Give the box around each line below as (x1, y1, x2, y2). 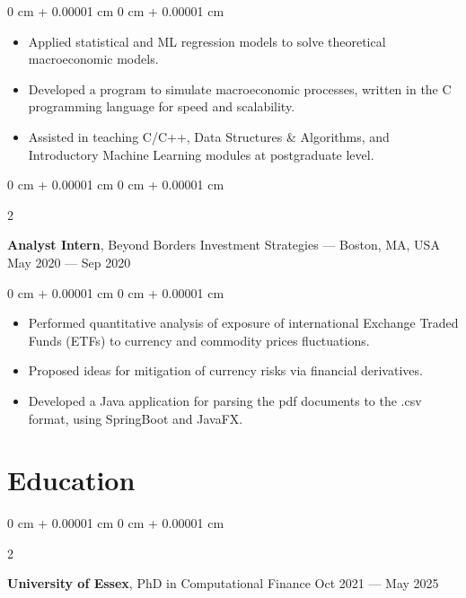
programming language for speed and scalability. (28, 97, 295, 116)
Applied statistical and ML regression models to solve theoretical (28, 31, 386, 50)
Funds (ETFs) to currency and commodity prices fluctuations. (28, 330, 370, 349)
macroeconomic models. (28, 49, 159, 68)
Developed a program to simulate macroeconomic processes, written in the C (28, 79, 452, 98)
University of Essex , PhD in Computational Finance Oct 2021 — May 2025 (7, 574, 439, 593)
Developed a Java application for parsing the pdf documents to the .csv (28, 391, 422, 409)
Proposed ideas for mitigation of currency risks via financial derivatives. (28, 361, 423, 380)
